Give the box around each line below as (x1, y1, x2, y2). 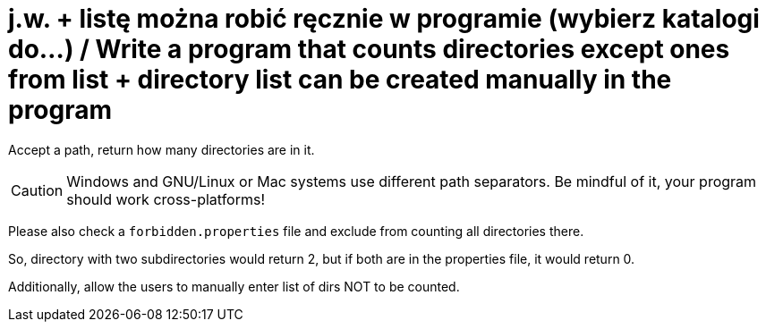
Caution (11, 181, 64, 199)
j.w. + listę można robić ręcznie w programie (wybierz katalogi (8, 4, 760, 34)
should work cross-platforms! (66, 190, 266, 208)
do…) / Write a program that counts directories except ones (8, 34, 730, 64)
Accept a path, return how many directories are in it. (8, 141, 315, 157)
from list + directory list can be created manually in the (8, 64, 672, 95)
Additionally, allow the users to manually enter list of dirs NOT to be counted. (8, 278, 460, 294)
